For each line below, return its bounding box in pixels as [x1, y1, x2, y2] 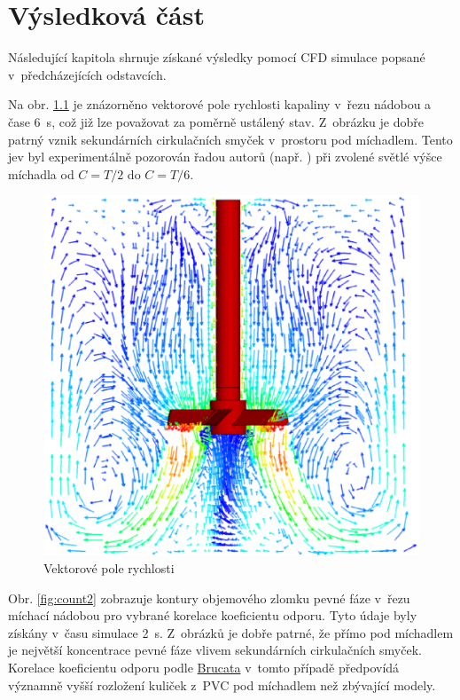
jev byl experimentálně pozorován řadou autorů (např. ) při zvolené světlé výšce [8, 147, 442, 166]
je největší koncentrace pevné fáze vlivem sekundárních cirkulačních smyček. [8, 641, 422, 659]
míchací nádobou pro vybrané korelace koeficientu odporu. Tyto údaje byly [8, 606, 417, 625]
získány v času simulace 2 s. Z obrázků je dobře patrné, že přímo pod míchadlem [8, 623, 454, 641]
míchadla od [8, 164, 74, 183]
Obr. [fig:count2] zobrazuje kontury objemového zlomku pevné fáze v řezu [8, 588, 410, 607]
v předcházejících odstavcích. [8, 65, 167, 83]
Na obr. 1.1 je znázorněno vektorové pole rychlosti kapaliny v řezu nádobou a [8, 95, 432, 114]
